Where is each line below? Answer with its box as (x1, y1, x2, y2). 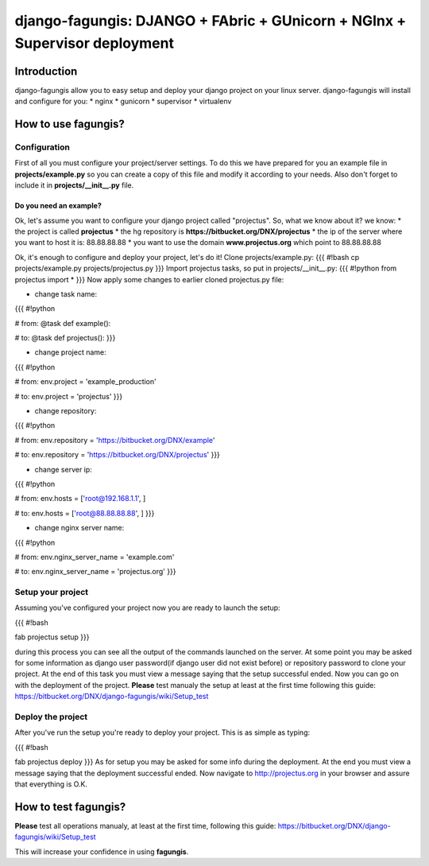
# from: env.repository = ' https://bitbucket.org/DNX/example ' (14, 435, 215, 445)
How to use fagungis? (14, 118, 125, 131)
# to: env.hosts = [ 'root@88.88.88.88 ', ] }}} (14, 508, 155, 518)
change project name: (34, 348, 106, 357)
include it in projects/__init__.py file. (14, 181, 134, 190)
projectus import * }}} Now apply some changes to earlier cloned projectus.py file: (14, 274, 284, 284)
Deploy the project (14, 711, 88, 722)
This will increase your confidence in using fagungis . (14, 847, 189, 856)
